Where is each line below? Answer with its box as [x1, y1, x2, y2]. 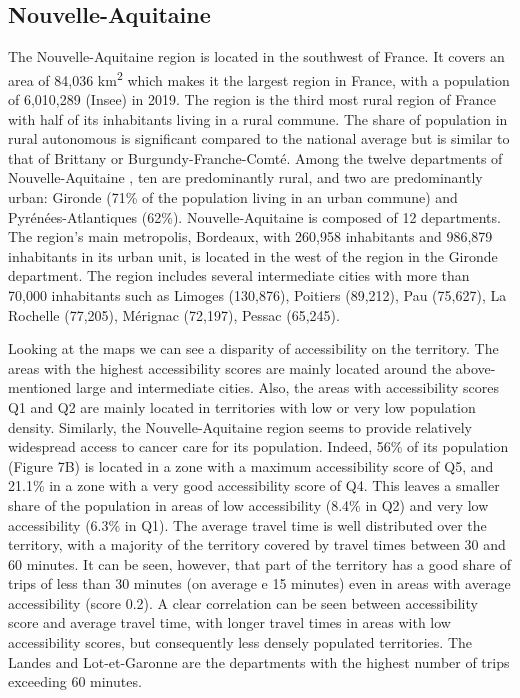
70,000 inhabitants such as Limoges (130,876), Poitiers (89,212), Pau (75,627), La [8, 284, 507, 305]
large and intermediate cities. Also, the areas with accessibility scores [76, 377, 500, 398]
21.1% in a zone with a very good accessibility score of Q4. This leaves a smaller [8, 475, 500, 496]
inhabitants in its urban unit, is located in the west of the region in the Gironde [8, 245, 498, 266]
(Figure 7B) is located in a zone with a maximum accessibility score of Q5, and [8, 455, 494, 476]
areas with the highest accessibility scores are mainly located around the [8, 357, 452, 378]
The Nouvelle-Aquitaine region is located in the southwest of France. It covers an [8, 46, 505, 67]
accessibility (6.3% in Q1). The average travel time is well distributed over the [8, 514, 487, 535]
